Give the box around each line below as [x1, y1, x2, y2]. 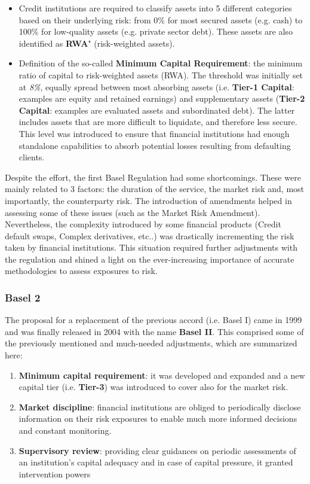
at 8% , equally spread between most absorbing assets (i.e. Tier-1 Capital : [19, 80, 294, 93]
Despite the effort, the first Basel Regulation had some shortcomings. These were [5, 171, 301, 183]
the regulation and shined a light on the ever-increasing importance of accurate [5, 252, 294, 265]
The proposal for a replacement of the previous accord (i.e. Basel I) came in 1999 [5, 313, 302, 326]
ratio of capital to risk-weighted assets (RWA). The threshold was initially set [19, 68, 303, 81]
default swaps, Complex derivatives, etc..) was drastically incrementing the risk [5, 229, 294, 242]
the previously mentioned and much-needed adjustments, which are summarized [5, 337, 297, 349]
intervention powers [19, 467, 91, 480]
